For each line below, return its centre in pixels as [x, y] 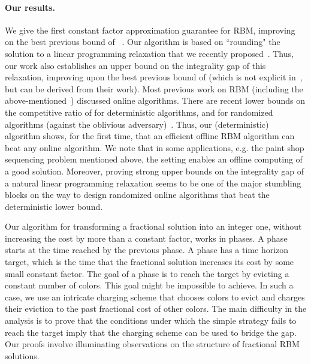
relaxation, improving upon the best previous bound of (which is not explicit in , [154, 77]
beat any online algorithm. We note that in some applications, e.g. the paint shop [155, 147]
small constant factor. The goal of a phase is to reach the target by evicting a [147, 273]
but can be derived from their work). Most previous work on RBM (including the [154, 88]
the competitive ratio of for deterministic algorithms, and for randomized [139, 112]
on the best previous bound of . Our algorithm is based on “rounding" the [143, 42]
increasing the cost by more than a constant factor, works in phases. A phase [146, 238]
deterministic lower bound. [54, 206]
